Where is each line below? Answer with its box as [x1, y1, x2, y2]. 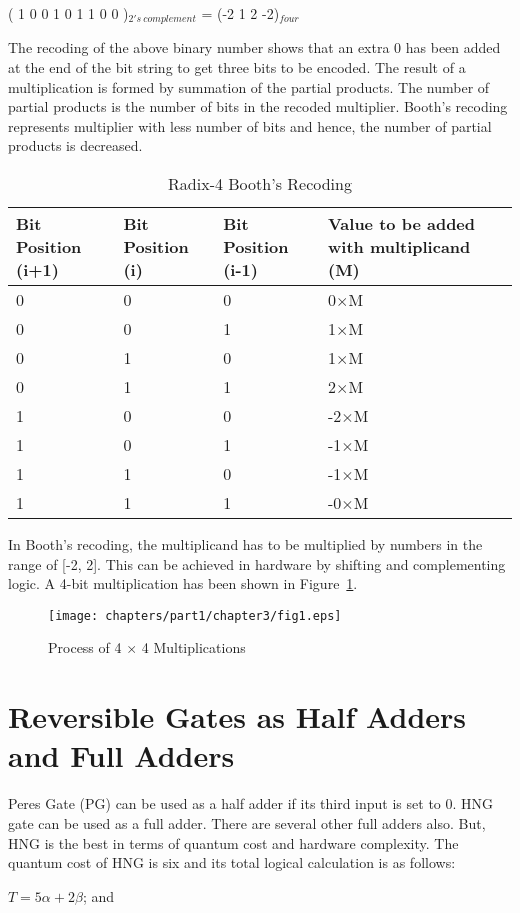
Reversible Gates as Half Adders [8, 696, 467, 737]
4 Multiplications [141, 637, 246, 658]
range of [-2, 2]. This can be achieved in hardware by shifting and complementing [8, 553, 506, 574]
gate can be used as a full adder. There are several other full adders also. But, [8, 812, 486, 833]
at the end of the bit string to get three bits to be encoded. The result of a [8, 57, 466, 78]
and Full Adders [8, 735, 235, 776]
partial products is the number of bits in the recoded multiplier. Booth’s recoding [8, 96, 508, 117]
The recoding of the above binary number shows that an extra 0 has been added [8, 37, 501, 58]
